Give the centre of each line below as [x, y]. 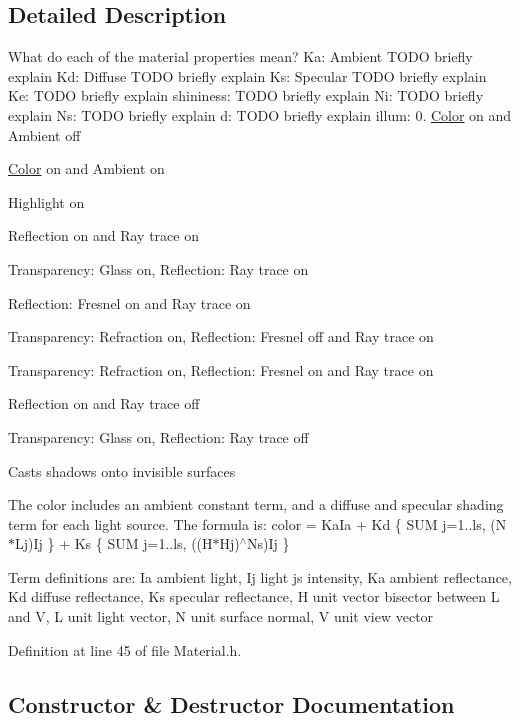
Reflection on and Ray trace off [104, 403]
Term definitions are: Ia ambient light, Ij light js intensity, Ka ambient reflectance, [260, 576]
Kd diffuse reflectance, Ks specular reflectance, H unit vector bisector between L [254, 596]
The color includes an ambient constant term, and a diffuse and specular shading [256, 504]
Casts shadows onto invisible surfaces [122, 470]
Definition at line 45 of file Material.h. [125, 649]
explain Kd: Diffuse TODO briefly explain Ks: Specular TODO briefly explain [247, 75]
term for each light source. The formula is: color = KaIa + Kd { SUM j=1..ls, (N [257, 523]
